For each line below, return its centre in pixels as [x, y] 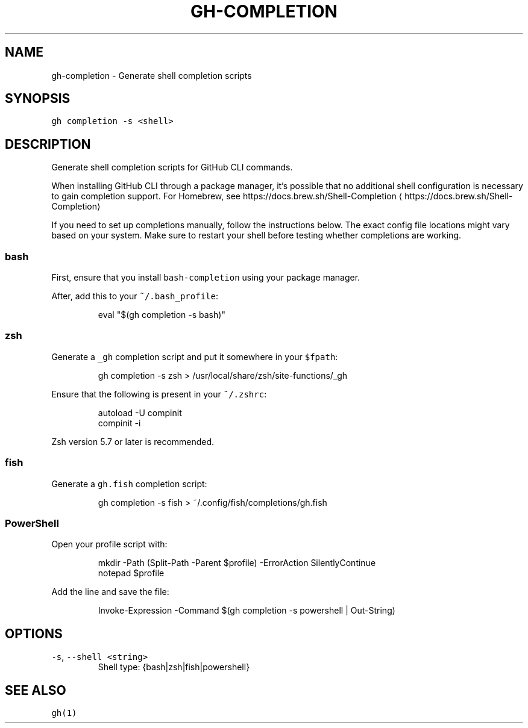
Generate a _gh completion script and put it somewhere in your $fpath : [195, 356]
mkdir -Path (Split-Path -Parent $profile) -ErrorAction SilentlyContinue [237, 563]
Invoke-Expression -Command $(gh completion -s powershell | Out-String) [247, 611]
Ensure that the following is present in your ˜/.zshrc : [159, 394]
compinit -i [119, 423]
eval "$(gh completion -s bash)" [162, 315]
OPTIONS [34, 633]
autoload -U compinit [140, 412]
